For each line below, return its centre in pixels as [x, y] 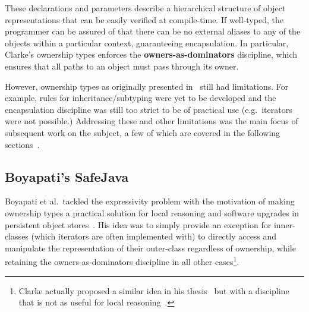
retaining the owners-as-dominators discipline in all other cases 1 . [122, 261]
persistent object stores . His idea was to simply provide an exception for [138, 224]
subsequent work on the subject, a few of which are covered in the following [143, 132]
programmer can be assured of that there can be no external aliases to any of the [153, 31]
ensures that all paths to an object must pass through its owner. [122, 66]
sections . [22, 144]
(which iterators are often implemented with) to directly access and [154, 236]
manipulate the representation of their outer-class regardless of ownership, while [150, 248]
